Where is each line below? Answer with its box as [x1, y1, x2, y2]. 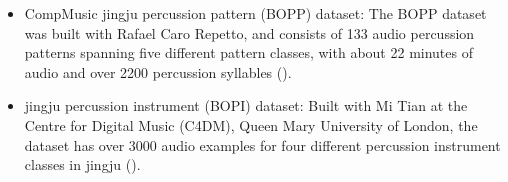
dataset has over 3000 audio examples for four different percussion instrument [24, 134, 501, 155]
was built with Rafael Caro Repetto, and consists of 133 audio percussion [24, 22, 475, 43]
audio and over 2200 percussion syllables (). [24, 61, 292, 82]
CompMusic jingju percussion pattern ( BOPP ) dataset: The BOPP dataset [24, 3, 487, 23]
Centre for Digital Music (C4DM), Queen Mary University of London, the [24, 114, 478, 135]
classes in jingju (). [24, 154, 141, 175]
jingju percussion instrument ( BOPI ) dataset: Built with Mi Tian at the [24, 95, 468, 116]
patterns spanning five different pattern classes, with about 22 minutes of [24, 42, 473, 63]
